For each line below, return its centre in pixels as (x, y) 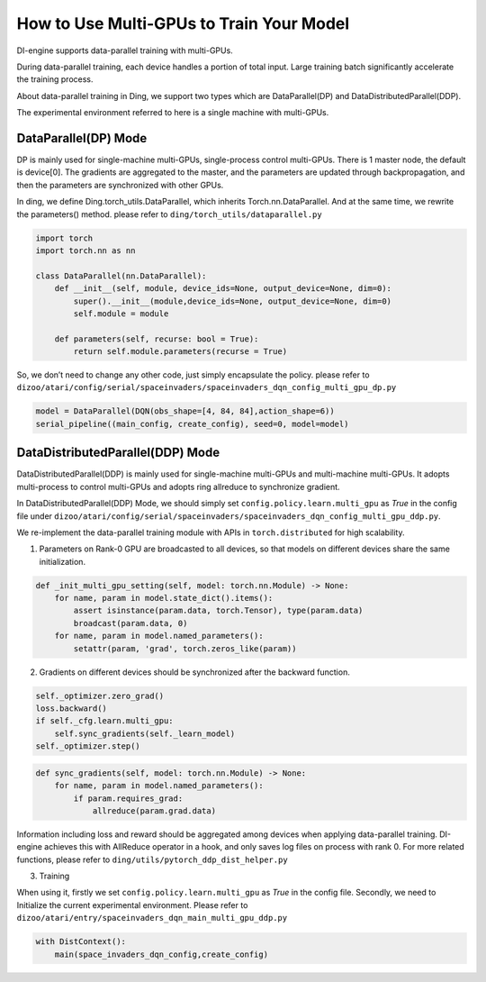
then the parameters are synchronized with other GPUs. (120, 185)
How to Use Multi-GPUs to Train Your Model (183, 23)
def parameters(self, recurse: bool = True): (157, 339)
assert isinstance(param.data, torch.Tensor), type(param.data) (218, 611)
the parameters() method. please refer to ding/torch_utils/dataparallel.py (170, 214)
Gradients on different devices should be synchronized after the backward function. (194, 672)
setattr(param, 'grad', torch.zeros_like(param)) (185, 648)
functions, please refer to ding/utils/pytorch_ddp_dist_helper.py (152, 859)
